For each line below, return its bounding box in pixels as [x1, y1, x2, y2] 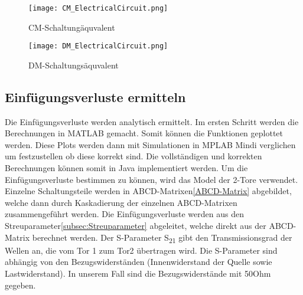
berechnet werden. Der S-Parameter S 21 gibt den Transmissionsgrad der [32, 231, 292, 245]
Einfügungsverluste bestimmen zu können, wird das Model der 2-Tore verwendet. [5, 173, 298, 185]
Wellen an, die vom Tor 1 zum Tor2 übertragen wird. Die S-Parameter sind [5, 244, 278, 256]
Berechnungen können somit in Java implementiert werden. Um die [5, 162, 248, 174]
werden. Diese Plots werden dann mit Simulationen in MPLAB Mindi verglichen [5, 138, 296, 150]
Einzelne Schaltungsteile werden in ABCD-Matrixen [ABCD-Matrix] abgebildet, [5, 185, 292, 197]
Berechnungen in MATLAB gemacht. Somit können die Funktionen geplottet [5, 127, 284, 139]
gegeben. [5, 278, 36, 291]
